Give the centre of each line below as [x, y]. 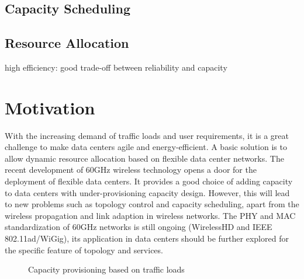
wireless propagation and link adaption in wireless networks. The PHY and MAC [150, 215]
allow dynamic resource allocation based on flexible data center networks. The [144, 158]
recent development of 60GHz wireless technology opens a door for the [131, 170]
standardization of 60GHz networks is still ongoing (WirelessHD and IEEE [139, 227]
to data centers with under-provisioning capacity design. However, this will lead [147, 192]
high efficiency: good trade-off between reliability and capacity [116, 67]
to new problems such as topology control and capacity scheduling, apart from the [152, 204]
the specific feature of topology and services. [84, 250]
